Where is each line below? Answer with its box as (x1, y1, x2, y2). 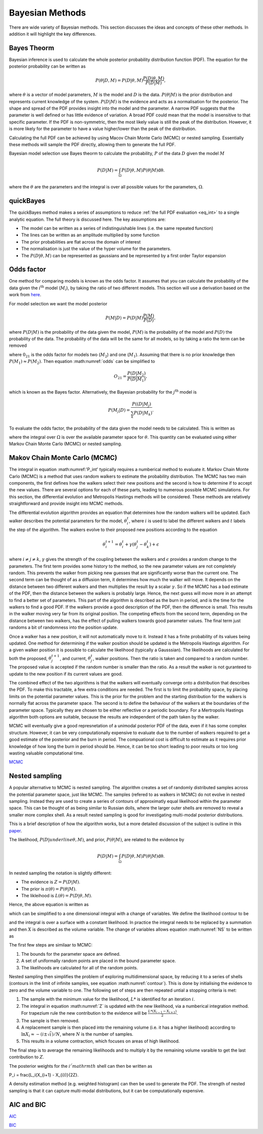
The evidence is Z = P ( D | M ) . (21, 879, 80, 885)
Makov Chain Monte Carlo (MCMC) (9, 454, 117, 462)
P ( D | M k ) (133, 410, 153, 416)
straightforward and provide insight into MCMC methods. (9, 501, 124, 507)
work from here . (9, 292, 41, 298)
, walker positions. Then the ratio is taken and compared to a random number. (93, 655, 248, 661)
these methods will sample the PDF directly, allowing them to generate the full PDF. (9, 141, 176, 147)
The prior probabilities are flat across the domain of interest (21, 239, 141, 245)
